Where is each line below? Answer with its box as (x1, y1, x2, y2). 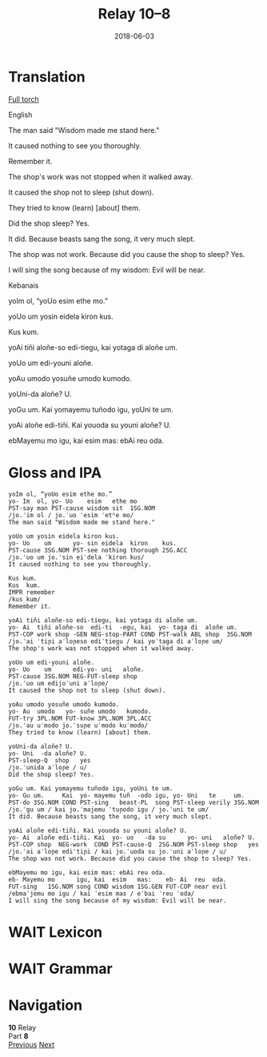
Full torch (8, 94, 39, 104)
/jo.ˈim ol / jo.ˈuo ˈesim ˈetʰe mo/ (8, 511, 134, 519)
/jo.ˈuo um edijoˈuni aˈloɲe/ (8, 679, 110, 687)
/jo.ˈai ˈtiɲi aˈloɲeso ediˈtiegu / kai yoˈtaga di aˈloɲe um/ (8, 637, 224, 645)
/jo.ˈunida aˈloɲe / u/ (8, 763, 88, 771)
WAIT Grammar (8, 960, 114, 978)
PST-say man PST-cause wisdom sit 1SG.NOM (8, 504, 156, 512)
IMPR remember (8, 588, 56, 597)
